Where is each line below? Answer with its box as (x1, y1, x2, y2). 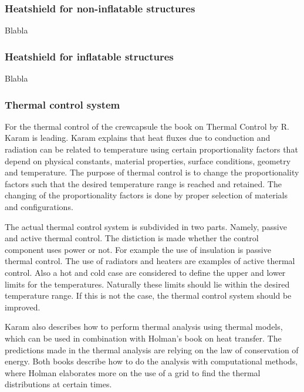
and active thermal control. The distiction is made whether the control (5, 232, 259, 244)
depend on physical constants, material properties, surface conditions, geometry (5, 154, 291, 167)
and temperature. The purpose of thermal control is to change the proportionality (5, 166, 299, 178)
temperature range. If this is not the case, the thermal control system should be (5, 289, 292, 302)
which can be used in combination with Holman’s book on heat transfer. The (5, 332, 282, 344)
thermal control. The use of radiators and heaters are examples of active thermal (5, 255, 295, 267)
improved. (5, 300, 40, 313)
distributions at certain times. (5, 378, 112, 390)
